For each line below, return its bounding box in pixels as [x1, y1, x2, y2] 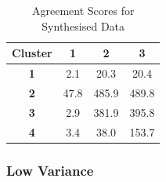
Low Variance [6, 160, 94, 180]
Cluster [12, 45, 52, 61]
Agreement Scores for [31, 2, 135, 18]
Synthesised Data [41, 17, 125, 34]
